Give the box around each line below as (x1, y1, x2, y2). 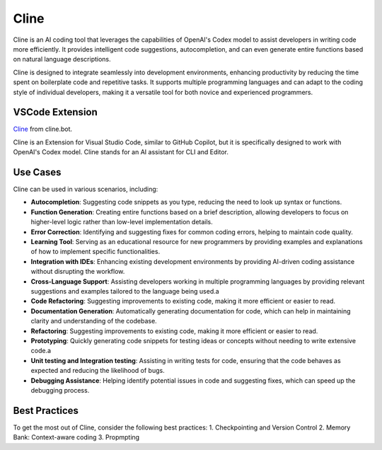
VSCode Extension (13, 106, 98, 118)
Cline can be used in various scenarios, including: (13, 185, 158, 194)
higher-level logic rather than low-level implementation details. (30, 218, 214, 226)
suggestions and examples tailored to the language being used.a (30, 287, 219, 295)
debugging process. (30, 386, 90, 394)
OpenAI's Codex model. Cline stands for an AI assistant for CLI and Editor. (13, 148, 229, 156)
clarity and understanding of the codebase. (30, 317, 157, 325)
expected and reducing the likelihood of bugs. (30, 367, 166, 375)
